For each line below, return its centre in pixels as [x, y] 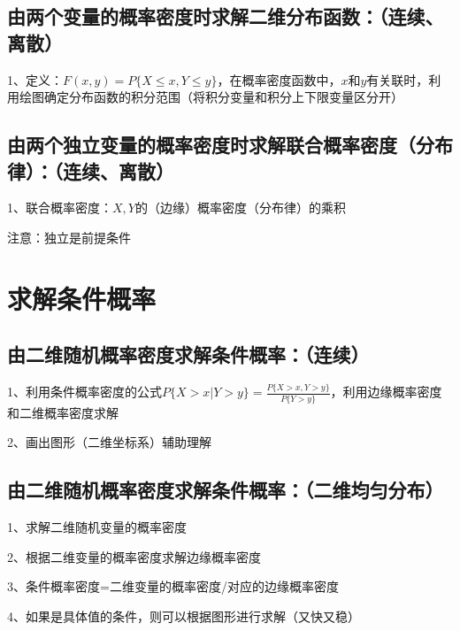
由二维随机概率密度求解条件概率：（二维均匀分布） [226, 490]
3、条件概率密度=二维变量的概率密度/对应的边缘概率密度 [173, 586]
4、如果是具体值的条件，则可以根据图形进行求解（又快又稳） [184, 616]
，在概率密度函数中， [279, 79]
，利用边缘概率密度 [386, 392]
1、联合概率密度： [60, 208]
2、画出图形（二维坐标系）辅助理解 [109, 442]
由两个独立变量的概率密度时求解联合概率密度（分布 [230, 145]
